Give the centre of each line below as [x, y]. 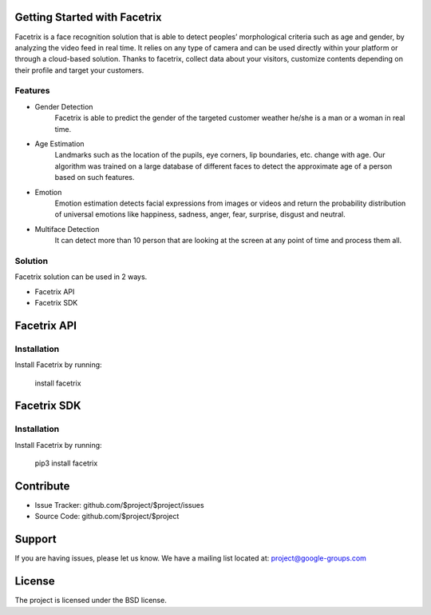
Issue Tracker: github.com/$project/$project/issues [119, 505]
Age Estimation [59, 144]
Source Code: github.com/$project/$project [107, 517]
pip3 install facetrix [66, 463]
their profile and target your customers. [79, 70]
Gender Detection [64, 106]
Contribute [42, 486]
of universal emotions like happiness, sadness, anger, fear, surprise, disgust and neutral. [200, 214]
